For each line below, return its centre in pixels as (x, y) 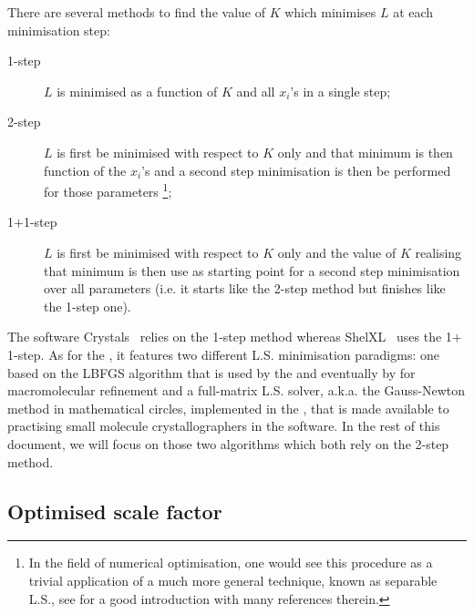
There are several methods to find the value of (136, 12)
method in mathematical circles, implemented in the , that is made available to (228, 408)
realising (438, 252)
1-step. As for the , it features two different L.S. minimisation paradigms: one (223, 354)
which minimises (330, 12)
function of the (85, 170)
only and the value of (337, 252)
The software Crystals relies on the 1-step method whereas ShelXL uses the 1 (230, 337)
